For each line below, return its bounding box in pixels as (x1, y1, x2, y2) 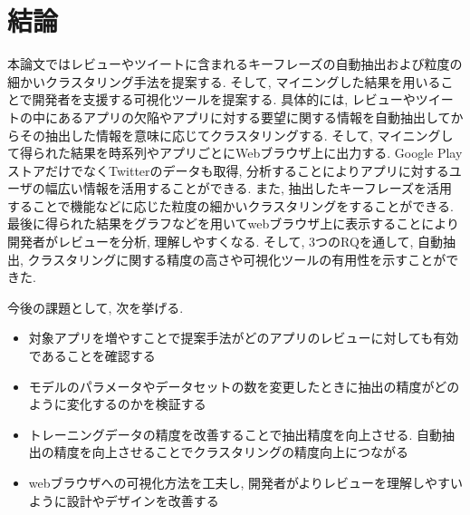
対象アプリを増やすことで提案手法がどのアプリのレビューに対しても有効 (28, 328, 459, 347)
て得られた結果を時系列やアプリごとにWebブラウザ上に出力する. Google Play (7, 143, 463, 162)
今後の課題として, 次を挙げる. (7, 297, 184, 316)
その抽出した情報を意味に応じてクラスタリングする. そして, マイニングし (19, 125, 454, 144)
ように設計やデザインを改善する (28, 491, 219, 510)
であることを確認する (28, 346, 156, 365)
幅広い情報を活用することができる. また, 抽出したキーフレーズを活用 (44, 179, 453, 198)
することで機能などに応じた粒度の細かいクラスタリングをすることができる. (7, 196, 454, 215)
